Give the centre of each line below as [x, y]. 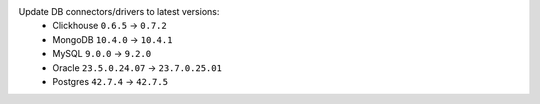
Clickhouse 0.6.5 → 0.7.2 [109, 26]
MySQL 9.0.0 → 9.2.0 [102, 54]
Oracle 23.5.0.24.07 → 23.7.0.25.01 [137, 67]
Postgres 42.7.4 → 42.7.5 [110, 81]
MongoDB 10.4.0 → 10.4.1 [112, 39]
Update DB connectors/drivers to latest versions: [119, 11]
